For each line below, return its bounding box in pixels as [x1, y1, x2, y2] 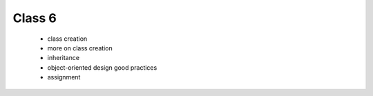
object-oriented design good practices [47, 63, 157, 72]
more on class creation [47, 44, 113, 52]
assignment [47, 73, 81, 81]
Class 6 [12, 10, 57, 26]
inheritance [47, 54, 79, 62]
